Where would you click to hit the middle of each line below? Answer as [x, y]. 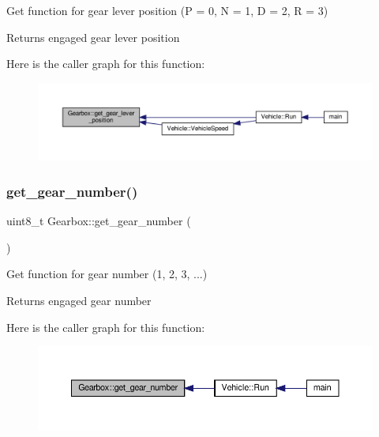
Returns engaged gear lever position [93, 37]
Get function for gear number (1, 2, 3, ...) [107, 274]
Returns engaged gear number [79, 300]
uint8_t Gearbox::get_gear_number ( [99, 221]
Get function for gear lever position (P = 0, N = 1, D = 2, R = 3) [167, 10]
